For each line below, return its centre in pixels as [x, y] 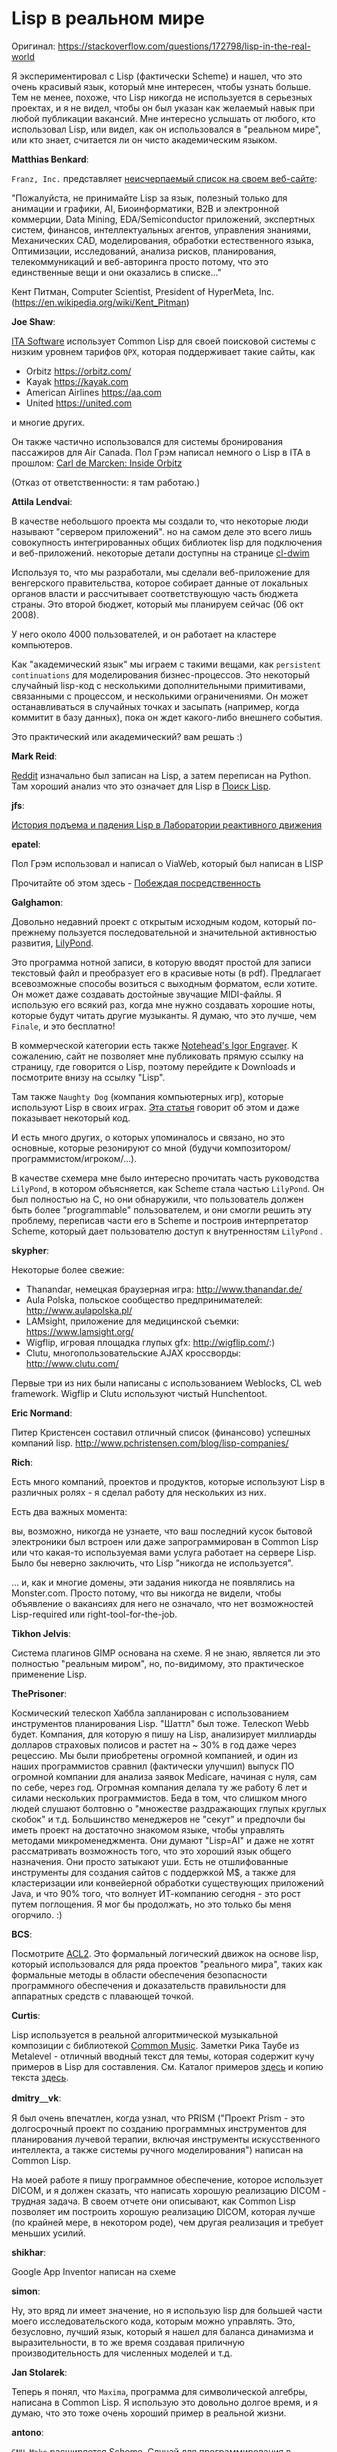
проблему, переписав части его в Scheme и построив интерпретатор [160, 1220]
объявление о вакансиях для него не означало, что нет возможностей [162, 1603]
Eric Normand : [42, 1413]
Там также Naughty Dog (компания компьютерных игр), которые [147, 1096]
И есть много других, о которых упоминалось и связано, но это [148, 1137]
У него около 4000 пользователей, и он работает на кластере [144, 634]
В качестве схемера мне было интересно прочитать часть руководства [165, 1178]
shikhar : [29, 2252]
